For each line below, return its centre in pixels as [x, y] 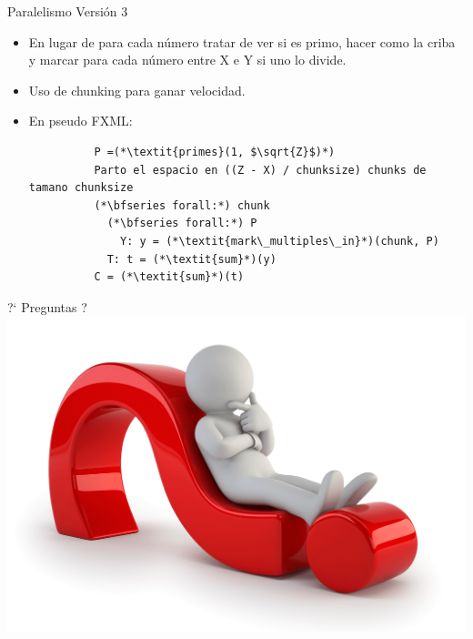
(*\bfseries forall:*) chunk [182, 205]
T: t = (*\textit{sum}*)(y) [191, 259]
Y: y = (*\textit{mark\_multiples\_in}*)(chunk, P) [280, 241]
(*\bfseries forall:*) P [182, 223]
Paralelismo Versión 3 [68, 11]
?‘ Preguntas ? [47, 306]
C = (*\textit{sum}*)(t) [169, 277]
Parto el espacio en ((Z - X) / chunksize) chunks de [260, 170]
